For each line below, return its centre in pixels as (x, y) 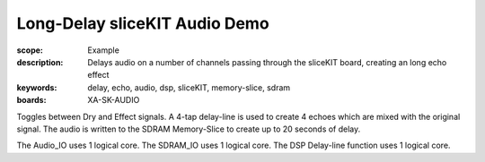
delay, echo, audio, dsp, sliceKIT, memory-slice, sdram (189, 87)
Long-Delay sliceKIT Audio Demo (143, 23)
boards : (31, 100)
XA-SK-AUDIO (114, 100)
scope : (30, 50)
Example (104, 50)
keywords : (37, 87)
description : (40, 62)
